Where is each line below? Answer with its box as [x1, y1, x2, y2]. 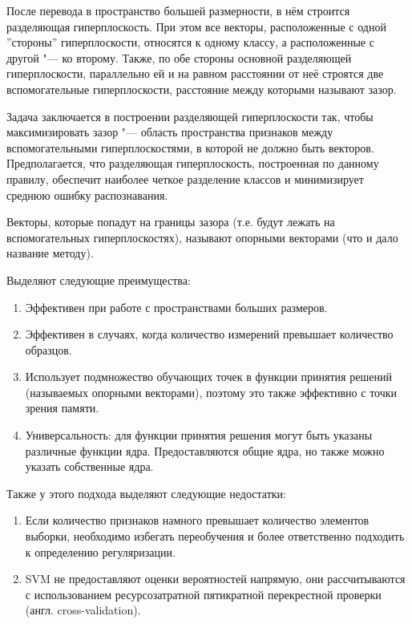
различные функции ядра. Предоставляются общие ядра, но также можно [25, 442, 385, 459]
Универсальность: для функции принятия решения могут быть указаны [25, 427, 373, 444]
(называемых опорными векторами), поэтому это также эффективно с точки [25, 383, 398, 400]
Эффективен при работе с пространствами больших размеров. [25, 298, 328, 315]
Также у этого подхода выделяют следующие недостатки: [6, 484, 286, 501]
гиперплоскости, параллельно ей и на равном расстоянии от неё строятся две [6, 65, 384, 82]
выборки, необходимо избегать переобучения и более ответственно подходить [25, 528, 405, 545]
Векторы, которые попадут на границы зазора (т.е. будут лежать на [6, 213, 335, 230]
